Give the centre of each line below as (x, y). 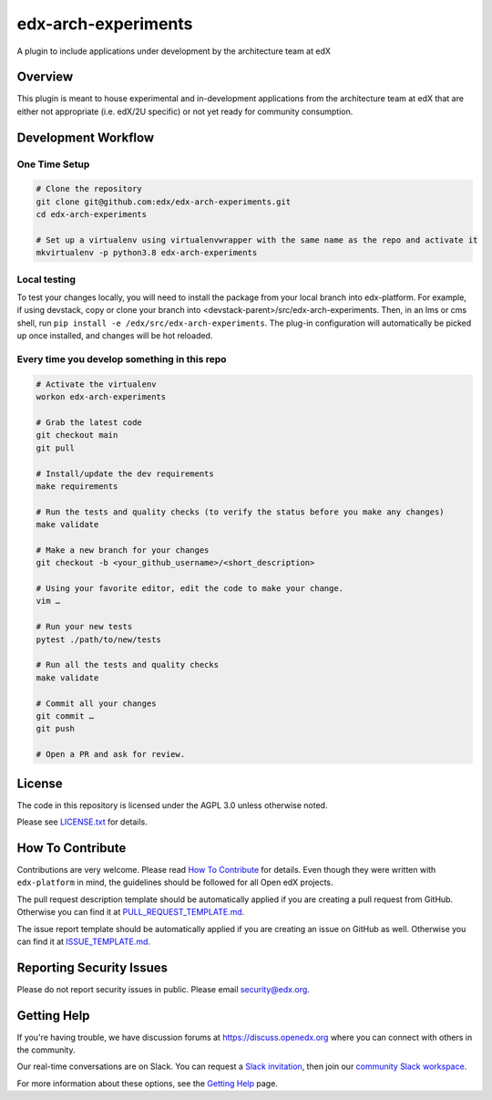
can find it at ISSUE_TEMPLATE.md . (83, 941)
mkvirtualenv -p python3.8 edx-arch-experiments (147, 253)
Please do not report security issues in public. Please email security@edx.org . (163, 989)
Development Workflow (86, 137)
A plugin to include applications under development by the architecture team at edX (174, 51)
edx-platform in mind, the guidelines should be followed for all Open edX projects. (175, 882)
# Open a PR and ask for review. (111, 754)
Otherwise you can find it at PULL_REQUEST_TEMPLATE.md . (131, 912)
